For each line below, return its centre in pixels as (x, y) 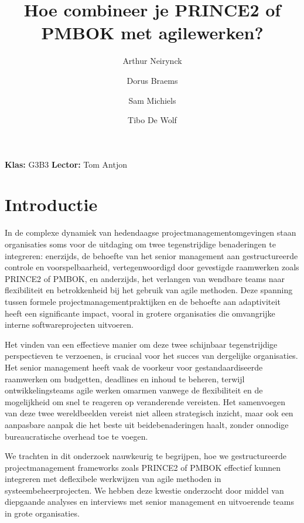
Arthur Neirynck (152, 61)
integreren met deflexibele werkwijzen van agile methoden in (113, 479)
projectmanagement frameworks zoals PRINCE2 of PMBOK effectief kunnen (143, 467)
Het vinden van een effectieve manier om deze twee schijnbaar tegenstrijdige (141, 344)
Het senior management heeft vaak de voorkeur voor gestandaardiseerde (134, 367)
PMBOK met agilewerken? (152, 33)
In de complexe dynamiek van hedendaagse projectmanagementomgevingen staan (151, 232)
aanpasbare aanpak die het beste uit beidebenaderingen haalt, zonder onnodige (147, 424)
